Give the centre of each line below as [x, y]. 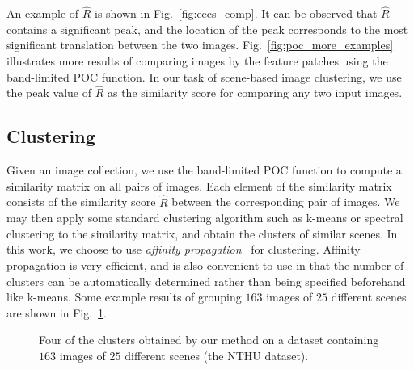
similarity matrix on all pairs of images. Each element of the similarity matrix [199, 185]
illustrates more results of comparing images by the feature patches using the [197, 61]
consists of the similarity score [81, 202]
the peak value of [49, 92]
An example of [43, 13]
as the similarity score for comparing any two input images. [255, 92]
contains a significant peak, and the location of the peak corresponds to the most [207, 29]
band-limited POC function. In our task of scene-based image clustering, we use [204, 76]
